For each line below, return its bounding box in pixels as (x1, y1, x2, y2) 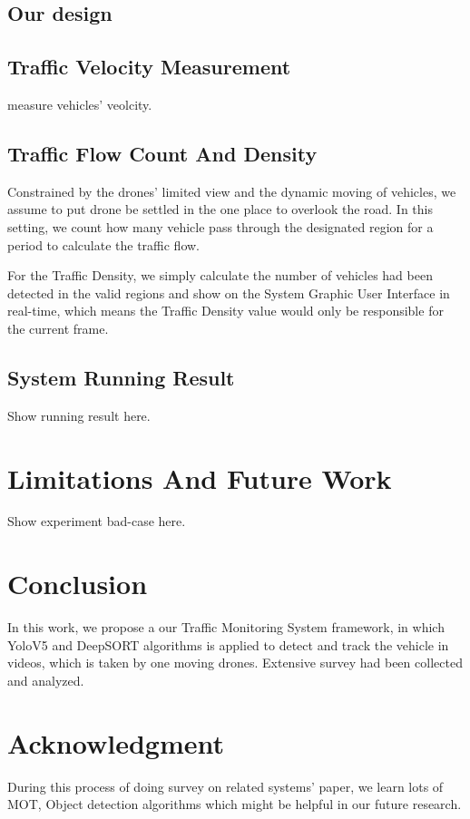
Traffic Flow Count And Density (7, 139, 318, 167)
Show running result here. (7, 405, 151, 424)
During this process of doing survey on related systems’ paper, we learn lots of (7, 776, 444, 795)
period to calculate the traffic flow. (7, 235, 201, 254)
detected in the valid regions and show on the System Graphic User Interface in (7, 283, 450, 302)
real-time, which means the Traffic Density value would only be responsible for (7, 301, 444, 320)
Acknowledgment (7, 724, 224, 761)
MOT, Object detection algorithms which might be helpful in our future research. (7, 795, 462, 814)
